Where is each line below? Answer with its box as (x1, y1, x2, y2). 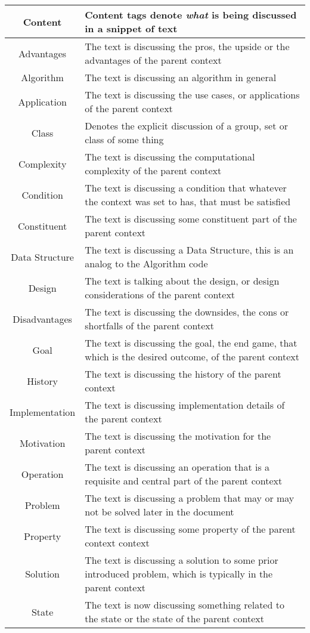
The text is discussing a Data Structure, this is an (85, 243, 294, 257)
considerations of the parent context (85, 288, 235, 301)
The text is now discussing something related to (85, 598, 284, 612)
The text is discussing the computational (85, 150, 255, 163)
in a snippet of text (85, 21, 178, 35)
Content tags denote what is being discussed (85, 8, 297, 21)
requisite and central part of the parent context (85, 474, 283, 487)
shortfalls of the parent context (85, 319, 214, 332)
